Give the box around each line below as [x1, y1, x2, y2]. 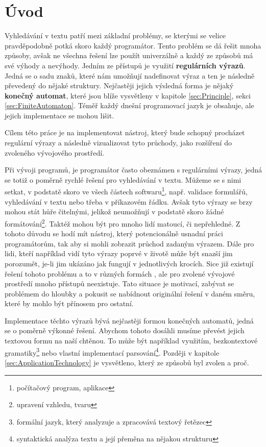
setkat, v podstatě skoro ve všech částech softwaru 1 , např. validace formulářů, [5, 185, 248, 197]
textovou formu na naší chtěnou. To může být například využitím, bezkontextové [5, 335, 258, 346]
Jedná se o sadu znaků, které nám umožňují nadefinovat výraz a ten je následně [5, 70, 255, 81]
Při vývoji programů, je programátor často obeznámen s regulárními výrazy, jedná [5, 164, 262, 175]
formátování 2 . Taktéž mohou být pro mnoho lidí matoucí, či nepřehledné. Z [5, 216, 240, 229]
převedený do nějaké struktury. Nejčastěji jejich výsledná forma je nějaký [5, 80, 234, 91]
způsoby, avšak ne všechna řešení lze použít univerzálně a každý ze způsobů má [5, 50, 253, 61]
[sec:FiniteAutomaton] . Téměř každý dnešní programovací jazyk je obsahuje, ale [5, 100, 254, 111]
